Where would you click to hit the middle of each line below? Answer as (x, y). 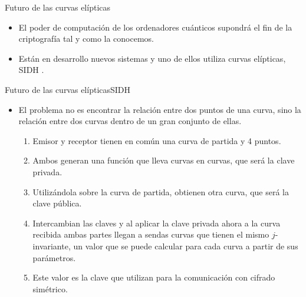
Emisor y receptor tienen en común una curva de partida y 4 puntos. (157, 140)
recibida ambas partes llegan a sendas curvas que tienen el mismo (151, 234)
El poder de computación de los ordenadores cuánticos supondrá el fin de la (155, 27)
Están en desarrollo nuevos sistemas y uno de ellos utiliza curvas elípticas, (152, 58)
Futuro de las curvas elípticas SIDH (68, 89)
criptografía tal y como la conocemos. (86, 39)
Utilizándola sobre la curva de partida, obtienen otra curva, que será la (161, 191)
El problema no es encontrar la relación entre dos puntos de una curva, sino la (160, 109)
